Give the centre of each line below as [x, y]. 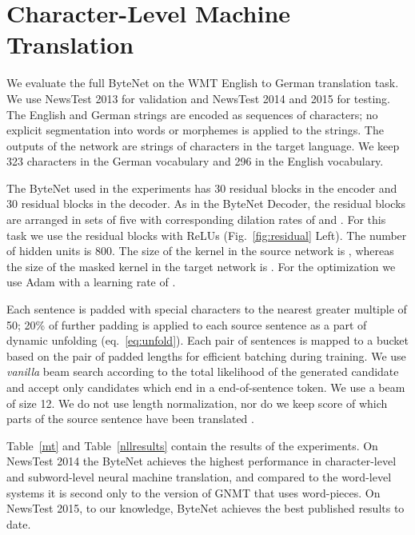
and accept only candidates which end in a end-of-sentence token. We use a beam [206, 387]
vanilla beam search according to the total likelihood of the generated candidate [203, 371]
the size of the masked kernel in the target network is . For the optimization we [201, 266]
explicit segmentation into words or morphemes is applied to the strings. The [195, 130]
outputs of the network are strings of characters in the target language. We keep [203, 145]
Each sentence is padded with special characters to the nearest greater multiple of [207, 309]
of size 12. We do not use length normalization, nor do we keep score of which [197, 403]
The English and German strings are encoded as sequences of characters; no [192, 114]
